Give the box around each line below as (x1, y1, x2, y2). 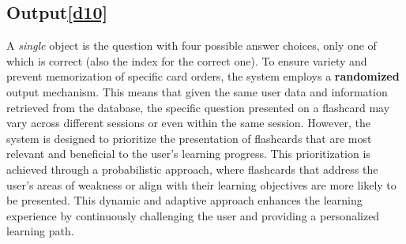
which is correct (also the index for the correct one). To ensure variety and (6, 52, 367, 69)
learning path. (6, 223, 74, 239)
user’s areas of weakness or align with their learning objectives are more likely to (6, 176, 397, 193)
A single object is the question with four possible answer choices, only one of (6, 37, 377, 54)
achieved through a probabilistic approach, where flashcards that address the (6, 160, 378, 177)
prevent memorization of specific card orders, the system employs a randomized (6, 68, 400, 84)
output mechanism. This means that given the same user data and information (6, 83, 388, 99)
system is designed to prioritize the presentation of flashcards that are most (6, 130, 372, 146)
